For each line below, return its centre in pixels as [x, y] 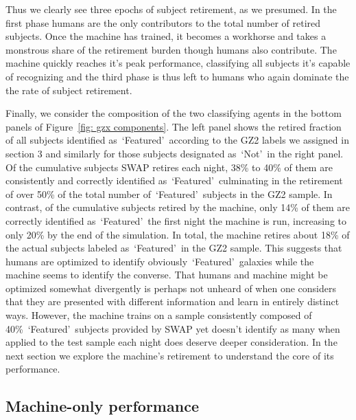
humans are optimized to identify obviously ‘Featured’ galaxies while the [160, 261]
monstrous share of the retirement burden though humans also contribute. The [171, 49]
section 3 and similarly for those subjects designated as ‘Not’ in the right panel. [175, 153]
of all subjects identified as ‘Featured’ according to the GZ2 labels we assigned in [177, 140]
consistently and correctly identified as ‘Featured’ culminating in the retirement [174, 180]
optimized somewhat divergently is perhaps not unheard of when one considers [171, 288]
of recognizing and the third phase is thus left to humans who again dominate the [177, 76]
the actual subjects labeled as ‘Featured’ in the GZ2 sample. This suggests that [174, 248]
